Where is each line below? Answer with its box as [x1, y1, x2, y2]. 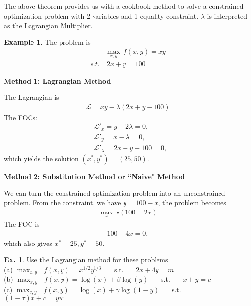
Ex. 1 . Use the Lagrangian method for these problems [4, 254, 168, 265]
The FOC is [4, 218, 40, 229]
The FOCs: [4, 112, 37, 122]
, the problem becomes [158, 197, 226, 208]
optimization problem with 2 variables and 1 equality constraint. [4, 10, 199, 21]
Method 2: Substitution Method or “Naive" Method [4, 171, 185, 181]
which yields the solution [4, 153, 79, 163]
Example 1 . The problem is [4, 36, 91, 47]
